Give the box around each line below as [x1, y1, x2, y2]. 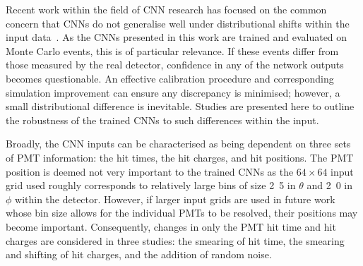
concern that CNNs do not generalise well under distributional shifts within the [6, 16, 350, 30]
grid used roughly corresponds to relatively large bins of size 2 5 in [6, 178, 296, 193]
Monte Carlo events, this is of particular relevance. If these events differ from [6, 43, 339, 58]
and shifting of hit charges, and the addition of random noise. [6, 247, 272, 262]
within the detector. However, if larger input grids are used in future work [15, 191, 335, 206]
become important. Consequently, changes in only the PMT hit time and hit [6, 219, 336, 234]
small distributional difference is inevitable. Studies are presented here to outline [6, 99, 355, 114]
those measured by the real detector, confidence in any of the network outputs [6, 57, 344, 72]
